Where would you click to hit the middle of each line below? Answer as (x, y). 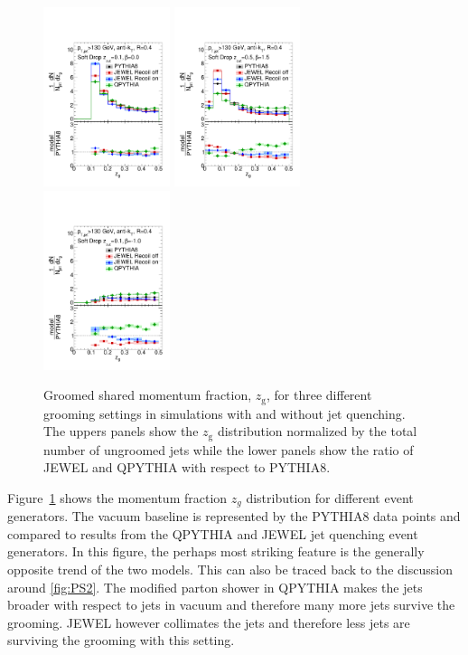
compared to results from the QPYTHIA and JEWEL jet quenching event (213, 533)
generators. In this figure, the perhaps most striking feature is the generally (216, 551)
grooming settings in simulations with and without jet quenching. (225, 413)
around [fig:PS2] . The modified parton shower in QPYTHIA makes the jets (215, 587)
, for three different (319, 395)
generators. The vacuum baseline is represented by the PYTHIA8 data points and (234, 516)
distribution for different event (330, 497)
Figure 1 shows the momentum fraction (117, 497)
